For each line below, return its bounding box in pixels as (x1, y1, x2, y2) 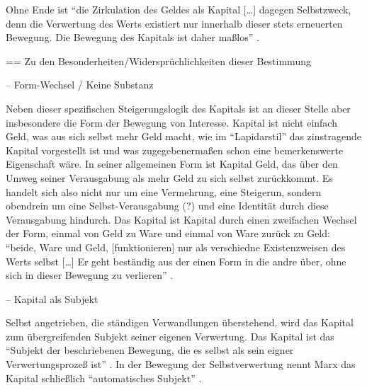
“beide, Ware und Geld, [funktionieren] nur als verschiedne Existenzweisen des (6, 239, 346, 254)
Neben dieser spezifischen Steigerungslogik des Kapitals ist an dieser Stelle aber (6, 101, 351, 115)
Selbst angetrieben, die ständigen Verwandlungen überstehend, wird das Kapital (6, 315, 354, 330)
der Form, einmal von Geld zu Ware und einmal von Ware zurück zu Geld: (6, 226, 330, 241)
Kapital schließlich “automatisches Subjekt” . (6, 370, 202, 385)
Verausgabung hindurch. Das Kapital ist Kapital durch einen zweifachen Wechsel (6, 212, 357, 226)
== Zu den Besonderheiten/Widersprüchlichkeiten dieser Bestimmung (6, 53, 311, 68)
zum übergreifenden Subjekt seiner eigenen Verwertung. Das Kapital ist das (6, 328, 334, 343)
